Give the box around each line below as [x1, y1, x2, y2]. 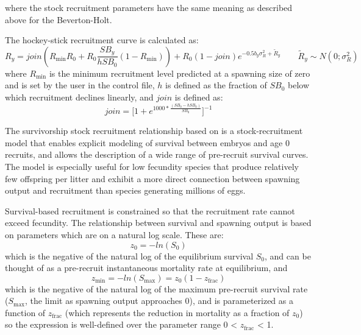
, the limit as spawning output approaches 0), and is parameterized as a [25, 294, 293, 307]
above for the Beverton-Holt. [5, 13, 112, 26]
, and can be [265, 249, 311, 262]
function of [5, 306, 46, 319]
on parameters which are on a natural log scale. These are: [5, 228, 224, 241]
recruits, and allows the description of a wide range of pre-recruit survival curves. [5, 148, 309, 161]
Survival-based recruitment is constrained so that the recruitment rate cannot [5, 204, 295, 217]
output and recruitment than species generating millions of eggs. [5, 184, 246, 197]
